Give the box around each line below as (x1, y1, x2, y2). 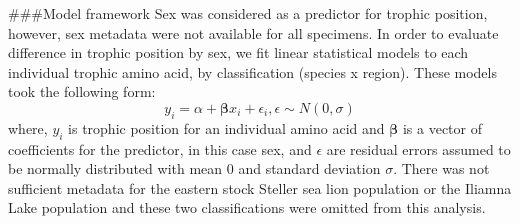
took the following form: (8, 81, 156, 102)
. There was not (393, 158, 490, 179)
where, (8, 117, 48, 138)
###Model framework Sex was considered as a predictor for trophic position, (8, 3, 488, 23)
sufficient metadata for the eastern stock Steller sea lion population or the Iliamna (8, 177, 512, 198)
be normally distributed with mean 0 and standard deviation (8, 158, 381, 179)
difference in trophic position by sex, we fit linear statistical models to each (8, 42, 469, 63)
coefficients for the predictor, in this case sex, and (8, 138, 312, 159)
